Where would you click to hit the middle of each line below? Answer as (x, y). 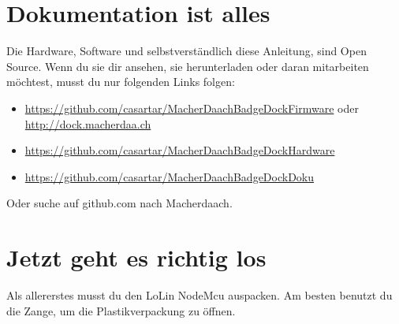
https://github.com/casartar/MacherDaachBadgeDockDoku (170, 176)
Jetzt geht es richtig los (136, 257)
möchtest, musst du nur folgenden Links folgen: (121, 82)
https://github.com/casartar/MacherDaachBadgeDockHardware (180, 150)
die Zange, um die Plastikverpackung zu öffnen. (121, 310)
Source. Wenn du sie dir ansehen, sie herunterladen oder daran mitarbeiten (188, 66)
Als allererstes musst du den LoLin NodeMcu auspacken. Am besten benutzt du (199, 295)
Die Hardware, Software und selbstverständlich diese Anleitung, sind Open (186, 51)
